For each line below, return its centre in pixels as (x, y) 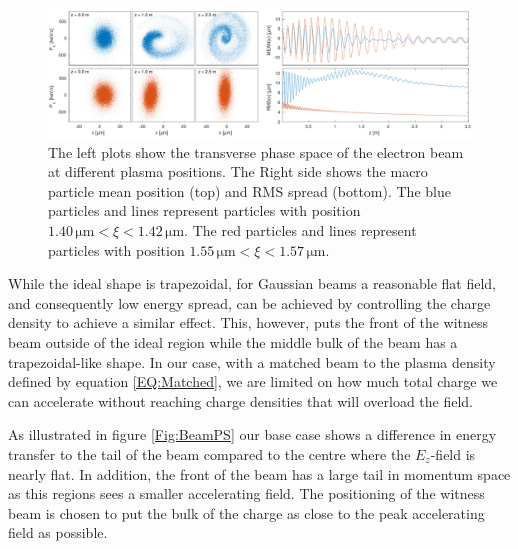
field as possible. (58, 532)
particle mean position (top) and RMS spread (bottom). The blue (249, 190)
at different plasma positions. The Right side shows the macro (238, 171)
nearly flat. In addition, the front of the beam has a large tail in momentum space (259, 473)
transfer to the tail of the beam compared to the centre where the (209, 453)
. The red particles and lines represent (300, 229)
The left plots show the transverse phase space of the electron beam (256, 151)
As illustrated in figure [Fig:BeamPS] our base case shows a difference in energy (252, 434)
